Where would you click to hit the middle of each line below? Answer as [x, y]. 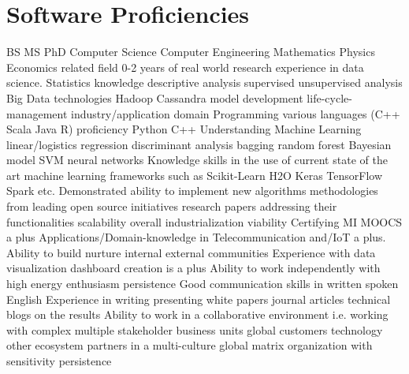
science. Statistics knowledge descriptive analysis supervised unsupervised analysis [204, 82]
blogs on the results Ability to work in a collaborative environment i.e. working [197, 314]
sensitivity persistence [59, 361]
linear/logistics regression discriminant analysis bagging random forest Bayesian [199, 144]
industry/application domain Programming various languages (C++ [236, 113]
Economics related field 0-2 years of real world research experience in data [185, 67]
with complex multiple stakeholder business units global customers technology [195, 329]
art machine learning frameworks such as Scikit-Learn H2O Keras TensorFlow [195, 175]
